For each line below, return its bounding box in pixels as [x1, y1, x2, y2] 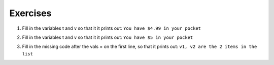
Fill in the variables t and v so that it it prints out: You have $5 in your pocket [22, 34, 193, 40]
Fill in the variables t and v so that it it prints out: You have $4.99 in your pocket [22, 25, 201, 31]
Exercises [9, 8, 52, 19]
